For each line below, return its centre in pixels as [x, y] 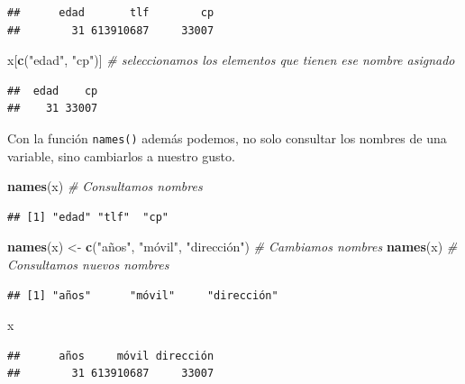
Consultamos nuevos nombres [88, 264]
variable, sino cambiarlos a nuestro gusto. [121, 155]
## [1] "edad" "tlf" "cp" [88, 217]
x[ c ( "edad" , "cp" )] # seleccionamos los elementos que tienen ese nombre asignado [231, 60]
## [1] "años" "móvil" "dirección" [143, 295]
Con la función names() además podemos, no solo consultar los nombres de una [227, 137]
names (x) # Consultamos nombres [105, 186]
